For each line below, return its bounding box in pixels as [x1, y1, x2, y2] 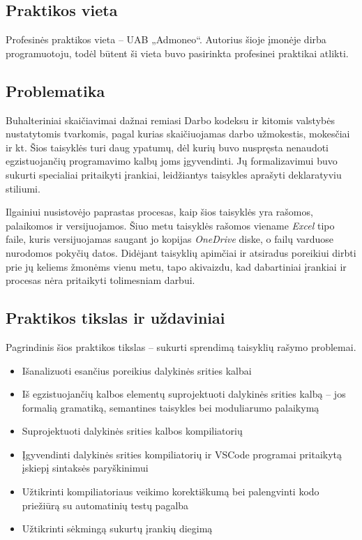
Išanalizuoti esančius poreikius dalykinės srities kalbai [22, 363, 252, 377]
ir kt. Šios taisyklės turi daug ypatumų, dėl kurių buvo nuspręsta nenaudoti [6, 140, 329, 154]
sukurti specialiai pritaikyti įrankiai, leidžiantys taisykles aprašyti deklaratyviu [6, 167, 342, 181]
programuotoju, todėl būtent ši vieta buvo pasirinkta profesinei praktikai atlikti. [6, 45, 349, 60]
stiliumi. [6, 181, 40, 195]
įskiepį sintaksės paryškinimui [22, 460, 149, 475]
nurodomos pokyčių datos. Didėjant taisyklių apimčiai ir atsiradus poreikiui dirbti [6, 245, 356, 260]
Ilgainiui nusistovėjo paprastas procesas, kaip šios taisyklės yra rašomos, [6, 204, 313, 219]
